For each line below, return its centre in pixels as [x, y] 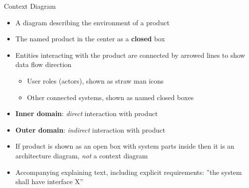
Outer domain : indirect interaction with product [90, 129]
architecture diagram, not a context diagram [82, 155]
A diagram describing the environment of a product [92, 22]
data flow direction [43, 64]
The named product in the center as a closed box [90, 39]
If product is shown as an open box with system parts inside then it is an [125, 146]
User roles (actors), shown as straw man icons [95, 80]
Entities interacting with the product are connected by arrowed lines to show [130, 55]
